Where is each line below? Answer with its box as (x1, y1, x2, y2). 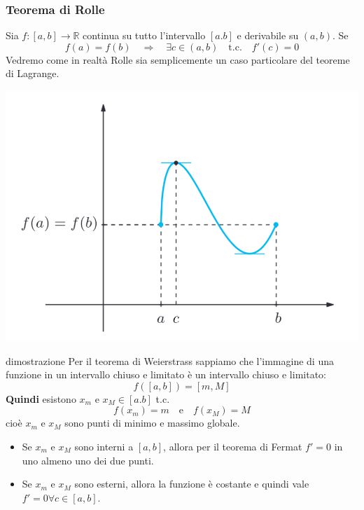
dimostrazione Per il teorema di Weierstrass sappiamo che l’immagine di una (6, 353, 334, 368)
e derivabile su (237, 28, 299, 43)
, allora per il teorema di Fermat (163, 439, 302, 453)
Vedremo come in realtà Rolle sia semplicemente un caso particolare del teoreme (6, 52, 350, 67)
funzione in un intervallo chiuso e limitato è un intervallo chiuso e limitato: (6, 367, 326, 382)
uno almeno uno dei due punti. (22, 453, 154, 467)
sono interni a (74, 439, 134, 453)
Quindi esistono (6, 391, 76, 406)
